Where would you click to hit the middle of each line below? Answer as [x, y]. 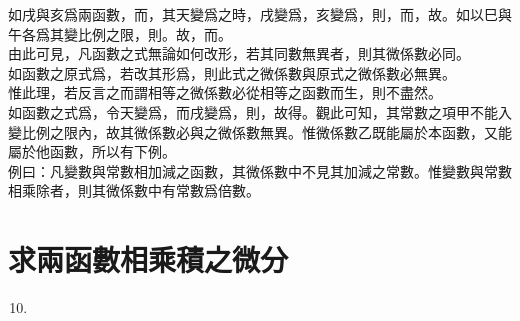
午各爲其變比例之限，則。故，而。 [120, 33]
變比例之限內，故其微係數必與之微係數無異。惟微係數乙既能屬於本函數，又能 [260, 131]
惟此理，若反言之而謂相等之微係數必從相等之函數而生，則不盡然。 [225, 92]
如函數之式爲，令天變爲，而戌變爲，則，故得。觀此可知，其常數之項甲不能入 [260, 111]
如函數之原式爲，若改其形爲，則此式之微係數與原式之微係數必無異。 [232, 72]
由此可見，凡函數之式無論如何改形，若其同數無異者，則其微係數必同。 [239, 53]
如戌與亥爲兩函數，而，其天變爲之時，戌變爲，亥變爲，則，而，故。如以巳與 [260, 14]
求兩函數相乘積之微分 [148, 259]
